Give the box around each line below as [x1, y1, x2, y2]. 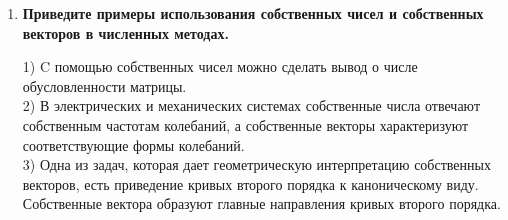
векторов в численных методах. [22, 22, 229, 43]
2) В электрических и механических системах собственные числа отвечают [22, 95, 481, 116]
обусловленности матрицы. [22, 75, 187, 96]
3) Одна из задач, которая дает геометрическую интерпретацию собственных [22, 154, 491, 175]
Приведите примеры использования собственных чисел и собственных [22, 3, 484, 23]
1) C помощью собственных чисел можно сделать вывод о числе [22, 56, 418, 77]
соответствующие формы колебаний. [22, 134, 245, 155]
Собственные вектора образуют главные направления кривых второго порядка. [22, 193, 501, 214]
